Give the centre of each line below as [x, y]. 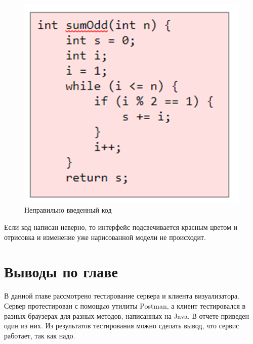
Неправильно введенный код [68, 210]
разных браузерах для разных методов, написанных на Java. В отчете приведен [127, 315]
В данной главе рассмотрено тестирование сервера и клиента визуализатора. [122, 296]
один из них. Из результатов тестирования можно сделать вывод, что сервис [122, 326]
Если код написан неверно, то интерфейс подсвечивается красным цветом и [121, 227]
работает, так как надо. [40, 335]
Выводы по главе [61, 272]
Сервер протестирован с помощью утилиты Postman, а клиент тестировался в [125, 305]
